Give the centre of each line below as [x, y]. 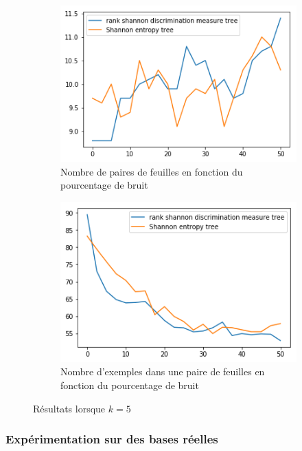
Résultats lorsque [69, 408]
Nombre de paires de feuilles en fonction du [152, 171]
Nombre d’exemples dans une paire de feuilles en [163, 371]
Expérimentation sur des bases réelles [112, 439]
